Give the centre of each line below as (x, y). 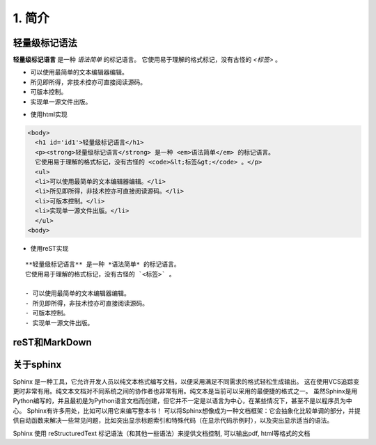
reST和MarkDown (52, 342)
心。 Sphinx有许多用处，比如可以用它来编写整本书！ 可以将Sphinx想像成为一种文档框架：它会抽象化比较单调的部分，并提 (187, 410)
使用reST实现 (49, 248)
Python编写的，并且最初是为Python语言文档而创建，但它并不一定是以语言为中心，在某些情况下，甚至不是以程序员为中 (183, 401)
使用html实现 (49, 114)
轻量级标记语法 (45, 43)
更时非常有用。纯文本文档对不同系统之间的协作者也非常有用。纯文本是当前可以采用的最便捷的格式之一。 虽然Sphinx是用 (185, 391)
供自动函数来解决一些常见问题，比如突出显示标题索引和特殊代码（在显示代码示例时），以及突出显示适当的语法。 (173, 421)
